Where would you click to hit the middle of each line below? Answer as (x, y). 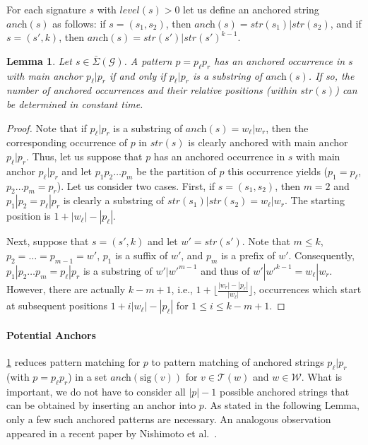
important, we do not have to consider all (96, 391)
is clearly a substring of (114, 200)
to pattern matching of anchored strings (238, 362)
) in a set (88, 376)
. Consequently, (321, 255)
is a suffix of (142, 255)
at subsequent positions (57, 305)
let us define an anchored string (251, 9)
